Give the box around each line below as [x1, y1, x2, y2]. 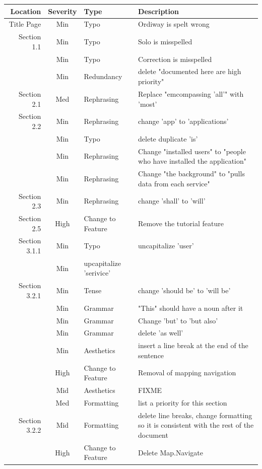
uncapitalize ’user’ [138, 240, 194, 251]
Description [138, 6, 179, 16]
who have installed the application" [138, 156, 247, 166]
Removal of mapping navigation [138, 367, 236, 378]
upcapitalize [84, 257, 121, 268]
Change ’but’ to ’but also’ [138, 315, 218, 325]
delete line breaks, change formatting [138, 410, 252, 420]
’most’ [138, 98, 157, 109]
